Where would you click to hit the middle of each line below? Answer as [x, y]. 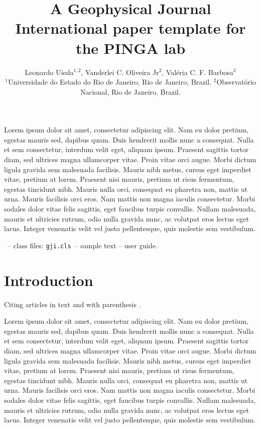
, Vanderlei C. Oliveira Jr [120, 72]
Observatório [236, 82]
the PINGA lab [131, 48]
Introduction [49, 280]
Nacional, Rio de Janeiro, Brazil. [131, 91]
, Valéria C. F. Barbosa [198, 72]
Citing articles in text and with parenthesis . [73, 304]
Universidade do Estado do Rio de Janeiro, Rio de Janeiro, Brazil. [110, 82]
